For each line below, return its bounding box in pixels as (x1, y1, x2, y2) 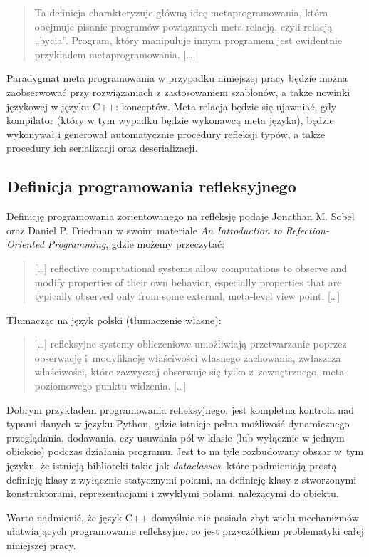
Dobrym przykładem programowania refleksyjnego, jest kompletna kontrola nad (6, 402, 354, 417)
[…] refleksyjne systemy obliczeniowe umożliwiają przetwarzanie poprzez (34, 336, 347, 351)
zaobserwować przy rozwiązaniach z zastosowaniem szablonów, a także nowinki (6, 84, 350, 99)
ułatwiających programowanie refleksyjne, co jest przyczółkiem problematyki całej (6, 524, 364, 538)
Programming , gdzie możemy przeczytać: (47, 236, 225, 251)
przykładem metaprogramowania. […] (34, 46, 196, 61)
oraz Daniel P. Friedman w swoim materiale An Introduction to (6, 222, 282, 237)
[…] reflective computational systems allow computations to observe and (34, 260, 348, 275)
